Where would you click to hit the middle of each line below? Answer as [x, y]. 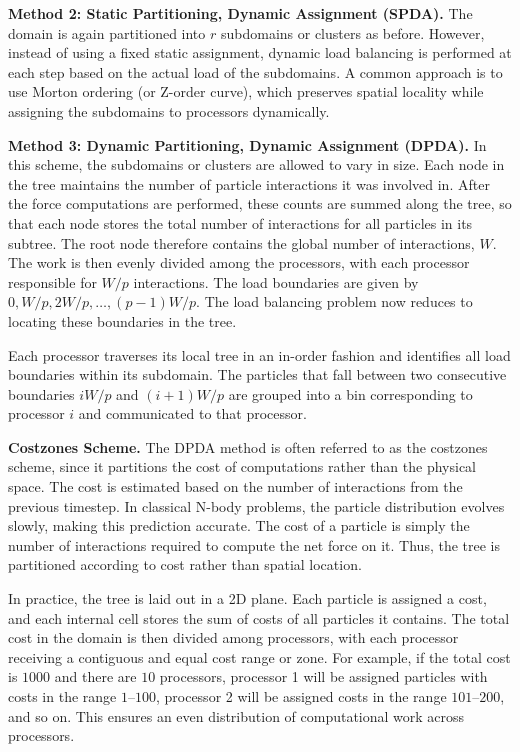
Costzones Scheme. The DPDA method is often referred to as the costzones [248, 446]
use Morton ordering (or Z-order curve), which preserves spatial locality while [246, 91]
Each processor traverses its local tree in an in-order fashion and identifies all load [259, 354]
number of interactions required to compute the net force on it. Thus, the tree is [254, 544]
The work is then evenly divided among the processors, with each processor [239, 262]
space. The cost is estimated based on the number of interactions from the [235, 486]
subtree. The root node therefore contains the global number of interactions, [241, 242]
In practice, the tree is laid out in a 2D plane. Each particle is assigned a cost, [247, 598]
